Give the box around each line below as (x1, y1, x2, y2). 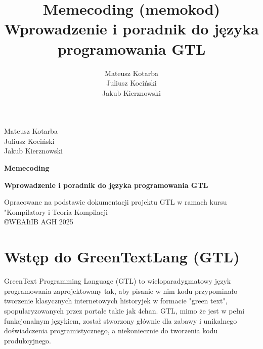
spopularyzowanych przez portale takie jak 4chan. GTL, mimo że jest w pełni (4, 305, 245, 316)
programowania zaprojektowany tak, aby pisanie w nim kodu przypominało (4, 285, 238, 296)
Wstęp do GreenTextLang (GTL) (4, 246, 240, 267)
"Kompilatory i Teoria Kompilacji (4, 206, 108, 217)
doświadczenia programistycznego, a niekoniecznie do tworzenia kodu (4, 325, 218, 336)
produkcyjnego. (4, 335, 52, 345)
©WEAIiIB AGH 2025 (4, 216, 73, 227)
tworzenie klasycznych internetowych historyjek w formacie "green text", (4, 295, 228, 306)
